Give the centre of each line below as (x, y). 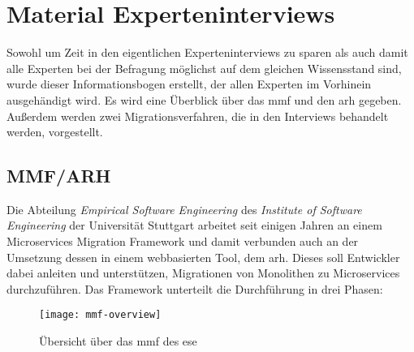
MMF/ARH (59, 176)
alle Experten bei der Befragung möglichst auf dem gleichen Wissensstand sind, (204, 68)
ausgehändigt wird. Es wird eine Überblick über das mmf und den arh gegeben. (204, 99)
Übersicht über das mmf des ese (118, 341)
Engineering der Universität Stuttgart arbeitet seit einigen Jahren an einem (194, 225)
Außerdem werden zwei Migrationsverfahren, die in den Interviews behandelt (198, 116)
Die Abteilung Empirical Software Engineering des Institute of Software (184, 209)
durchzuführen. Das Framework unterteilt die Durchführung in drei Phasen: (195, 288)
